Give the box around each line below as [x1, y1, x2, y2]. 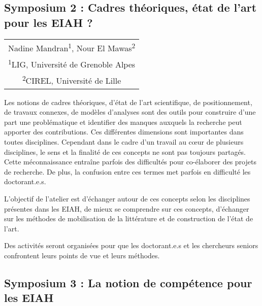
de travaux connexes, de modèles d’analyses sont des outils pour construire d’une [4, 107, 256, 117]
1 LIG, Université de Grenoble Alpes [8, 56, 136, 71]
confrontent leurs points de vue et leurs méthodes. [4, 250, 160, 260]
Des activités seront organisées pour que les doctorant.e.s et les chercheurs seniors [4, 240, 258, 251]
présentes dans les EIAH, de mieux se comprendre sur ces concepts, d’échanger [4, 203, 249, 214]
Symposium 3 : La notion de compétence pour [4, 275, 252, 290]
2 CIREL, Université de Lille [22, 73, 121, 87]
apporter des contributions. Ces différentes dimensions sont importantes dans [4, 126, 244, 137]
